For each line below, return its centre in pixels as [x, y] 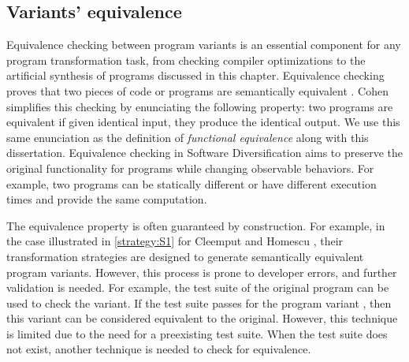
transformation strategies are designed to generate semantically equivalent [185, 256]
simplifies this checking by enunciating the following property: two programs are [200, 106]
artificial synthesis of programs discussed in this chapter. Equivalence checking [195, 75]
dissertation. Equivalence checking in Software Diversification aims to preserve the [205, 153]
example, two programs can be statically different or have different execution [191, 183]
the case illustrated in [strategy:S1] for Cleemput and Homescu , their [175, 241]
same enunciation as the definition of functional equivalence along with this [188, 137]
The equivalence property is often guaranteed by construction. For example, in [196, 225]
